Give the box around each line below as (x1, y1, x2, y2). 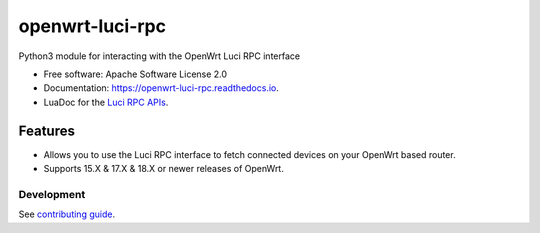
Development (18, 187, 86, 201)
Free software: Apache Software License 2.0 (43, 68, 228, 80)
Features (18, 122, 75, 139)
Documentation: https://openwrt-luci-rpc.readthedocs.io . (43, 82, 280, 94)
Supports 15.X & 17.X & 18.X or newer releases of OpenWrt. (43, 163, 284, 175)
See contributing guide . (18, 208, 115, 220)
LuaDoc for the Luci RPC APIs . (43, 96, 169, 108)
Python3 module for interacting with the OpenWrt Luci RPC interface (18, 50, 300, 62)
